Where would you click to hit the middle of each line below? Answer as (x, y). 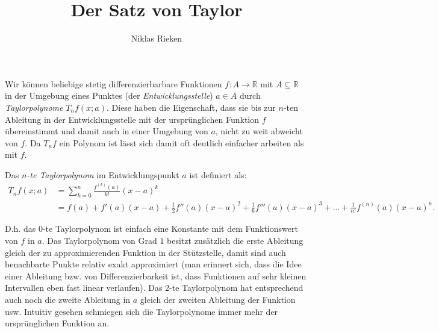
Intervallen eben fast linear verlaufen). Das (84, 288)
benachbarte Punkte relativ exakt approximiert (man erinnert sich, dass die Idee (153, 264)
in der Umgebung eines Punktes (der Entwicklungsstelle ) (109, 95)
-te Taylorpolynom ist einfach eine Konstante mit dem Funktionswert (170, 229)
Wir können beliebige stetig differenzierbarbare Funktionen (114, 83)
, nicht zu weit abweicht (259, 131)
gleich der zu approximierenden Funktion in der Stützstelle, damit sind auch (145, 252)
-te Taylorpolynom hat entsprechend (236, 288)
